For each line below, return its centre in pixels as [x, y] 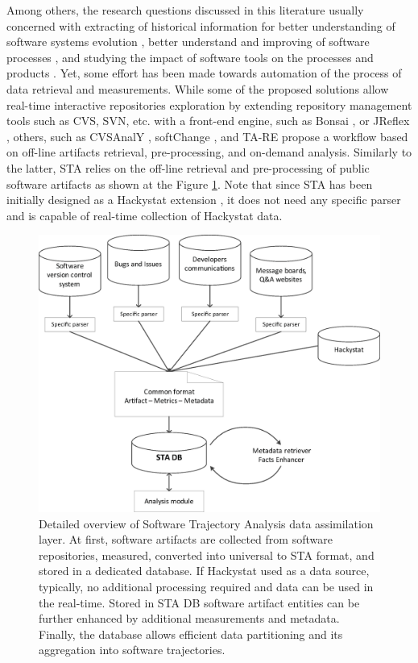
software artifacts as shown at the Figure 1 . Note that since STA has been [190, 183]
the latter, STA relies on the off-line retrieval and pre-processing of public [188, 167]
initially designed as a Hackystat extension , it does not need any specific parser [204, 200]
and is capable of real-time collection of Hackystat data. [145, 215]
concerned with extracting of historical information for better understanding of [201, 25]
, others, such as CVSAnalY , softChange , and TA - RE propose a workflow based [207, 136]
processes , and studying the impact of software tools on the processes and [190, 57]
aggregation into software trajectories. [132, 650]
